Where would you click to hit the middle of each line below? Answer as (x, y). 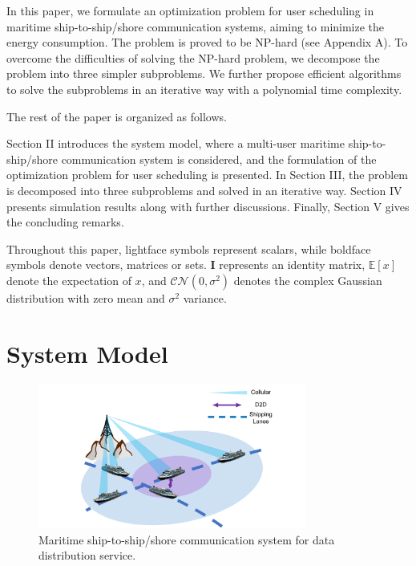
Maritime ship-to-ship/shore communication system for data (187, 539)
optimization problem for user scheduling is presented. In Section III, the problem (208, 175)
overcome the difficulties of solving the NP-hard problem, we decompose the (193, 57)
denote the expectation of (69, 280)
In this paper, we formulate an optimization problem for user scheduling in (190, 10)
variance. (205, 297)
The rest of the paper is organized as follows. (117, 116)
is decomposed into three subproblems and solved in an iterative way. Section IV (204, 190)
